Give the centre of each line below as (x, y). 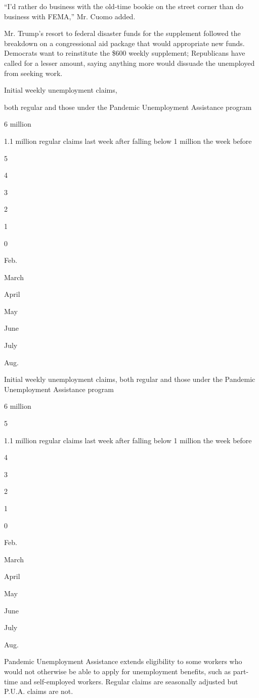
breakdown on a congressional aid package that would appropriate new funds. (124, 43)
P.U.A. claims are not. (39, 691)
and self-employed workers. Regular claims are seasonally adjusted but (129, 681)
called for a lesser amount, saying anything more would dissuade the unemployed (129, 63)
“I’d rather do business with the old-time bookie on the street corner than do (124, 6)
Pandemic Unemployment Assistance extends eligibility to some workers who (123, 661)
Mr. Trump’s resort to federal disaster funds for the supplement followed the (122, 33)
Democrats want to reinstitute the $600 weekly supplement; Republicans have (125, 53)
